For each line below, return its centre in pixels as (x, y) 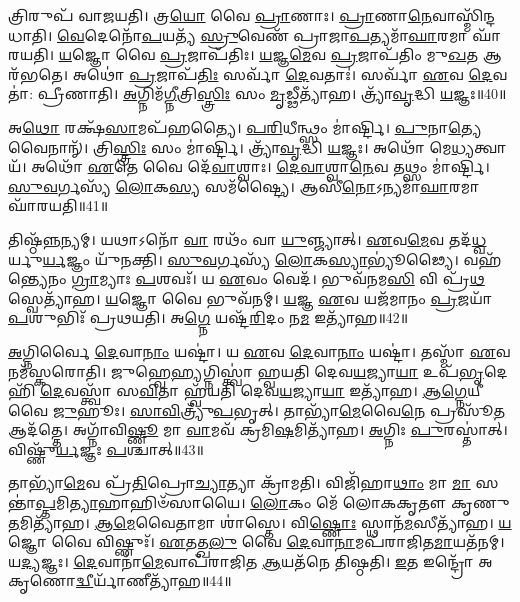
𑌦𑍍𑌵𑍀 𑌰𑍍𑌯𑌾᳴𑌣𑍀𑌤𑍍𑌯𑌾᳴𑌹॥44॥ (153, 580)
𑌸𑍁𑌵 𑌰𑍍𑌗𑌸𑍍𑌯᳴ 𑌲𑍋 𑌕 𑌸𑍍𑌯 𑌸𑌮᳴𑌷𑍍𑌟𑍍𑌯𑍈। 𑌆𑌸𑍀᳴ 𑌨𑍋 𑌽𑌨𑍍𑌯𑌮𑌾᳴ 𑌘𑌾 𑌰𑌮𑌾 (244, 185)
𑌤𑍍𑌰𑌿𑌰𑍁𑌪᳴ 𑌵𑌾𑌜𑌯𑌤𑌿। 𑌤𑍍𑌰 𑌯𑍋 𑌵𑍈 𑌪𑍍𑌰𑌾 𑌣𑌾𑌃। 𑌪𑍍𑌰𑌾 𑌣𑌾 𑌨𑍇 (220, 15)
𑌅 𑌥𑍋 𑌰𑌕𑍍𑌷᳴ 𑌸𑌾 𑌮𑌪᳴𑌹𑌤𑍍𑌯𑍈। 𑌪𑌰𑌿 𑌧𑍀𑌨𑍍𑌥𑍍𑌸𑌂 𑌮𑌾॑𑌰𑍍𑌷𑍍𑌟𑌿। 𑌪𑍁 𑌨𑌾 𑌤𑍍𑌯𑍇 (245, 126)
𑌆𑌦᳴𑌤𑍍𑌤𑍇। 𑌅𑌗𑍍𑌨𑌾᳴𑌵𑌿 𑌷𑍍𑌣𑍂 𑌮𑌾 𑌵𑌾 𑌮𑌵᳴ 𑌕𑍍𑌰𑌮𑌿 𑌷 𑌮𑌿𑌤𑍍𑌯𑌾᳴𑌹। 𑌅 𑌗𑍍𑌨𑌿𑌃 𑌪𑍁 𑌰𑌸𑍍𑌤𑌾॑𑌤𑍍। (258, 429)
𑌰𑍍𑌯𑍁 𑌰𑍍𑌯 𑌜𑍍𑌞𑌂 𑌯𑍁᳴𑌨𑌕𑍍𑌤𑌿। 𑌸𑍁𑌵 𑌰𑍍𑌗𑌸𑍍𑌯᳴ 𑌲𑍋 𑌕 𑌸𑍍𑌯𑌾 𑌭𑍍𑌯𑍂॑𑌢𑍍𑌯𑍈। (233, 258)
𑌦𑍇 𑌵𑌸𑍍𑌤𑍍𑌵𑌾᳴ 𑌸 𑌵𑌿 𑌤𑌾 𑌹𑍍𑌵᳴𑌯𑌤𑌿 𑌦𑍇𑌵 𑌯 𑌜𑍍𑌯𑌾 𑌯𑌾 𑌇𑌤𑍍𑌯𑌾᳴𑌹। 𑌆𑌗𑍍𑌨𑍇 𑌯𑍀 (262, 390)
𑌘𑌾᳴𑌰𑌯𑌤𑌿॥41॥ (58, 205)
